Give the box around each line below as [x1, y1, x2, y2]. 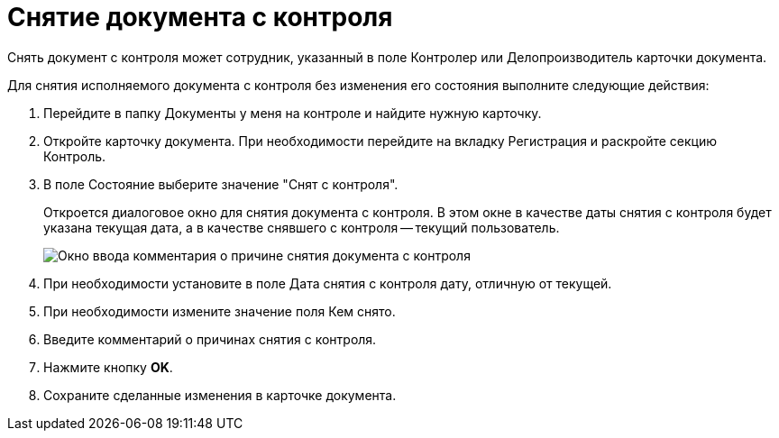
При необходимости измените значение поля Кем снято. [43, 303, 396, 319]
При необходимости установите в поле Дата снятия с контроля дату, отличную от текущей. [43, 275, 612, 291]
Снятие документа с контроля [7, 2, 393, 32]
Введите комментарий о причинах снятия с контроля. [43, 331, 377, 347]
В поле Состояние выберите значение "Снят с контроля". [43, 176, 399, 192]
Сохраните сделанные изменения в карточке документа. [43, 387, 397, 403]
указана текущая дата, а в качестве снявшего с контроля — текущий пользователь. [43, 219, 560, 235]
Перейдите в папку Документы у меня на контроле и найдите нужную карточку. [43, 105, 542, 121]
